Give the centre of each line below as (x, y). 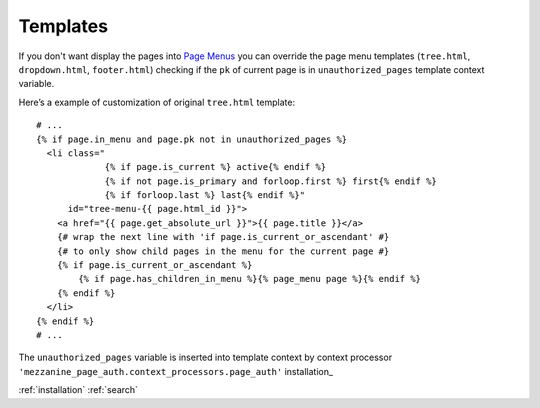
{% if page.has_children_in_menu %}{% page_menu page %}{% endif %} (250, 279)
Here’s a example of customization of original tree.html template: (156, 102)
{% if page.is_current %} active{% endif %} (215, 167)
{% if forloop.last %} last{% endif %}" (204, 195)
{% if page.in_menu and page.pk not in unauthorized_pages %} (192, 139)
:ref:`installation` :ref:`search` (78, 390)
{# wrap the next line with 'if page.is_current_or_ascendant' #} (223, 237)
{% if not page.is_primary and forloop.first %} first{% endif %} (270, 181)
